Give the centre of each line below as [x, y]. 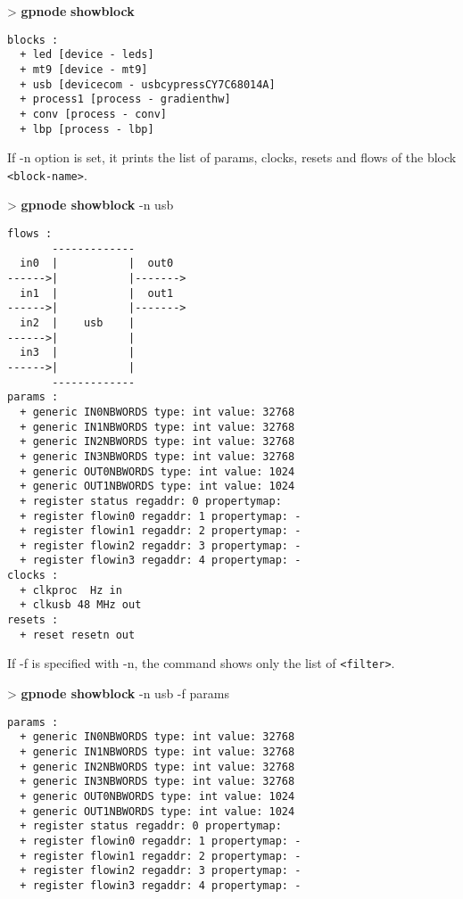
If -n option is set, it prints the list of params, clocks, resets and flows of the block [232, 157]
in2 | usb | [78, 322]
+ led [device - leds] [87, 55]
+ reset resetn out [78, 635]
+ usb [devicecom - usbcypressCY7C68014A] [148, 84]
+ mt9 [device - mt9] [84, 69]
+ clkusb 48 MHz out [81, 605]
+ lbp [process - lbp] [87, 129]
